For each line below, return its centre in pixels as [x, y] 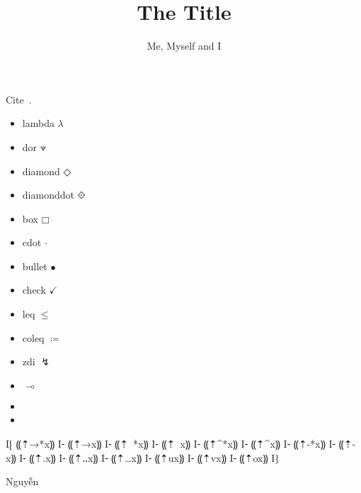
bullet [35, 266]
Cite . [19, 99]
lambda [38, 123]
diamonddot [48, 195]
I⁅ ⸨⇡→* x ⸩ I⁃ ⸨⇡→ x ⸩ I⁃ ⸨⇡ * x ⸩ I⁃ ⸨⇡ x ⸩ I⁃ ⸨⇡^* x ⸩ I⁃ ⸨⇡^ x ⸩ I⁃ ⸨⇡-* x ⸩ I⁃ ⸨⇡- [181, 444]
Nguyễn [22, 481]
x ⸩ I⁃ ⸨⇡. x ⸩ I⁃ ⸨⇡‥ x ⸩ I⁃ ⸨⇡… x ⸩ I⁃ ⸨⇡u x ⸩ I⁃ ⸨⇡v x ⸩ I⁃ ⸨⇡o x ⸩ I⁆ [142, 457]
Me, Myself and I [184, 46]
